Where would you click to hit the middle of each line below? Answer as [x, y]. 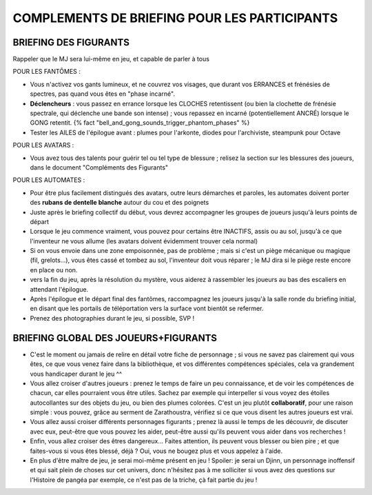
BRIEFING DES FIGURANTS [71, 42]
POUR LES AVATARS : [43, 145]
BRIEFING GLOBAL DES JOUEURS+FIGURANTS [115, 338]
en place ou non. [54, 270]
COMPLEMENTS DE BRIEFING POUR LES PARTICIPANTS [175, 18]
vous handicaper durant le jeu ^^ [76, 374]
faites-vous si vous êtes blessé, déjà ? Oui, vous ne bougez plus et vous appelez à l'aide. [156, 451]
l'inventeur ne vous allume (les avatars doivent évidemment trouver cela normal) [144, 241]
